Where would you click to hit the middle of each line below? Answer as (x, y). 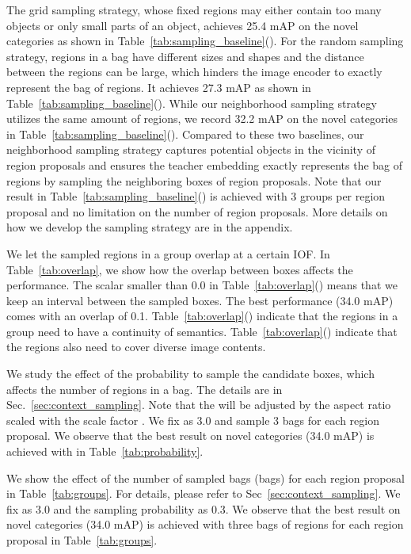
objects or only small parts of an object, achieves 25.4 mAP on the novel (183, 25)
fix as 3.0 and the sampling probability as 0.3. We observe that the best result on (204, 508)
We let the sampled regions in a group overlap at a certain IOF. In (168, 253)
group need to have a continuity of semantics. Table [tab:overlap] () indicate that (202, 331)
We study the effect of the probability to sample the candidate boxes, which (190, 374)
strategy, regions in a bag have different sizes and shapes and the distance (185, 56)
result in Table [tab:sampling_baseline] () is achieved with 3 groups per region (196, 196)
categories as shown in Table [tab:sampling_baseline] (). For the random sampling (205, 41)
